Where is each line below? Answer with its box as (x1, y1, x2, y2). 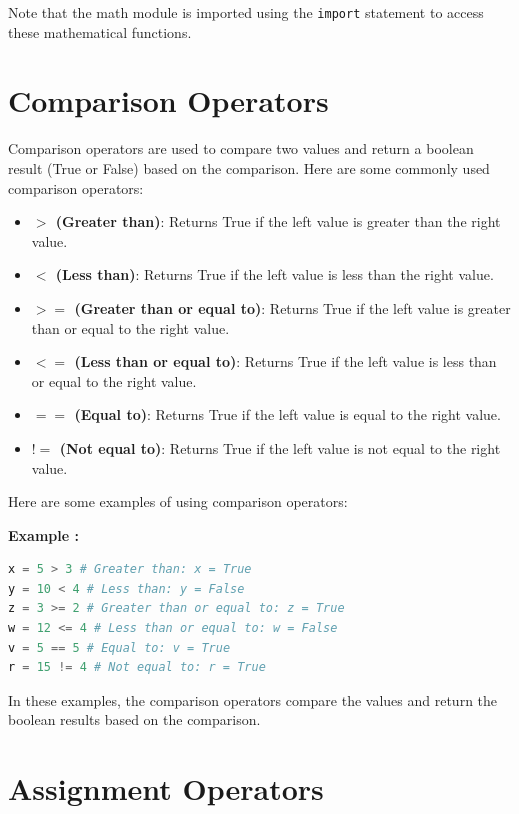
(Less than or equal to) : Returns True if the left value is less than (74, 351, 497, 372)
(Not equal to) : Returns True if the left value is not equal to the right (59, 437, 501, 458)
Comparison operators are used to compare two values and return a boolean (8, 138, 474, 159)
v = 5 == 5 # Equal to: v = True (8, 640, 231, 655)
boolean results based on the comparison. (8, 709, 261, 730)
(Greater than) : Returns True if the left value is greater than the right (55, 211, 501, 232)
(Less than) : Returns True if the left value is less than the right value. (55, 264, 494, 285)
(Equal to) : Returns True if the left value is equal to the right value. (74, 404, 501, 425)
